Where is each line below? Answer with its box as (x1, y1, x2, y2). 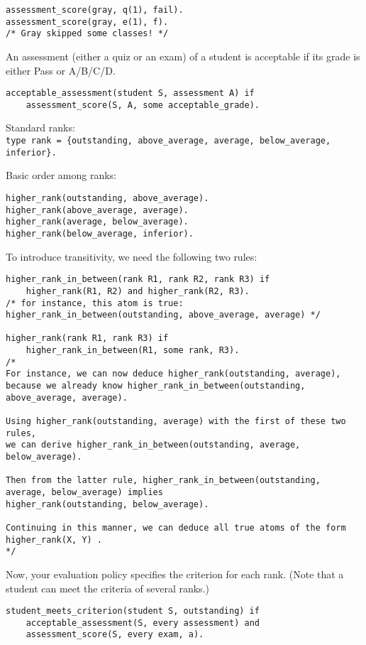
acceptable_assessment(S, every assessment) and (26, 617, 260, 628)
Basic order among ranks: (6, 168, 117, 183)
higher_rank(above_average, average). (6, 205, 189, 215)
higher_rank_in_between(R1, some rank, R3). (26, 345, 240, 356)
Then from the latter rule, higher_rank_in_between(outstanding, (6, 475, 321, 486)
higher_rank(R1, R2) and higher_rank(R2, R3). (26, 286, 250, 296)
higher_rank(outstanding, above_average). (6, 193, 209, 203)
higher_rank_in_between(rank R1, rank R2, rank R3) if (6, 274, 270, 285)
